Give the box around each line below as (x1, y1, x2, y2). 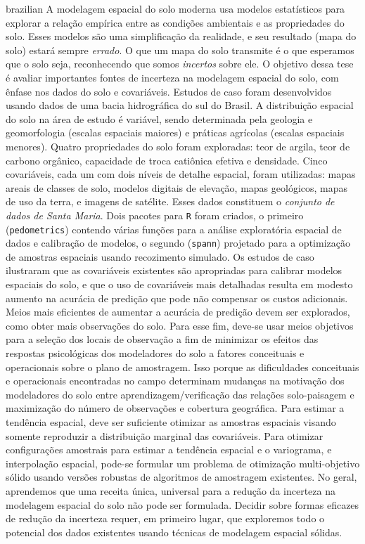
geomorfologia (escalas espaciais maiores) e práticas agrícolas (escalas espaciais (6, 125, 345, 140)
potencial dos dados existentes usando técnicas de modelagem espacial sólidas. (6, 524, 342, 539)
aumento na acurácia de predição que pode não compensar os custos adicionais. (6, 290, 348, 305)
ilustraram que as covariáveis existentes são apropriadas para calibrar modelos (6, 263, 342, 278)
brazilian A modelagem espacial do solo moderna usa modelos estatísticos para (6, 1, 345, 15)
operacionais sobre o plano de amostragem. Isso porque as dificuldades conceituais (6, 359, 359, 374)
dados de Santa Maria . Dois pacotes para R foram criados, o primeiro (6, 207, 304, 222)
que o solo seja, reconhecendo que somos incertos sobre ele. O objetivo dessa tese (6, 56, 354, 71)
